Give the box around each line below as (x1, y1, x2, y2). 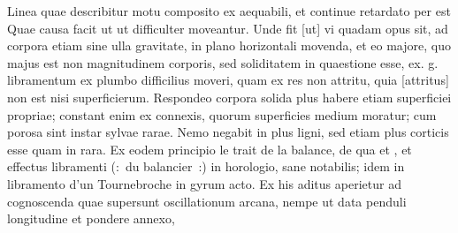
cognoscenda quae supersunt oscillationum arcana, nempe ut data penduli (7, 192, 407, 210)
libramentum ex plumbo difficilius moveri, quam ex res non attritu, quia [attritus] (7, 71, 449, 89)
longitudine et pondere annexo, (7, 209, 175, 228)
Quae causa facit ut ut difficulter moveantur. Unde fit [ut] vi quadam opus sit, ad (7, 19, 448, 37)
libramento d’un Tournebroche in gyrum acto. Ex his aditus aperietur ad (7, 174, 401, 192)
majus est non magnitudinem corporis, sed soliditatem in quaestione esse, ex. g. (7, 53, 439, 71)
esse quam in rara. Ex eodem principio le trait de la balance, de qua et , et (7, 139, 412, 158)
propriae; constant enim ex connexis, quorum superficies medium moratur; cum (7, 105, 437, 124)
